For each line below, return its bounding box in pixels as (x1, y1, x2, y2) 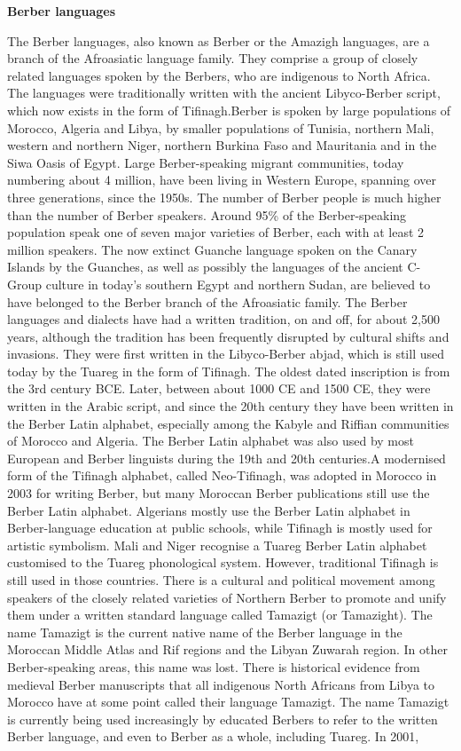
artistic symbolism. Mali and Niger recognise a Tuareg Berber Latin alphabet (7, 535, 427, 554)
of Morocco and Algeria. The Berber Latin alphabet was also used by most (7, 431, 414, 450)
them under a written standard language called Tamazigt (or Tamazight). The (7, 605, 433, 624)
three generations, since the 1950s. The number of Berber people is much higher (7, 187, 441, 206)
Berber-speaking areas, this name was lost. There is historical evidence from (7, 657, 420, 676)
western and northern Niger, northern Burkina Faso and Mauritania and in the (7, 136, 437, 154)
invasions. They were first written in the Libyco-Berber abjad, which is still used (7, 344, 444, 363)
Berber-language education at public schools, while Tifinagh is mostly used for (7, 518, 433, 537)
